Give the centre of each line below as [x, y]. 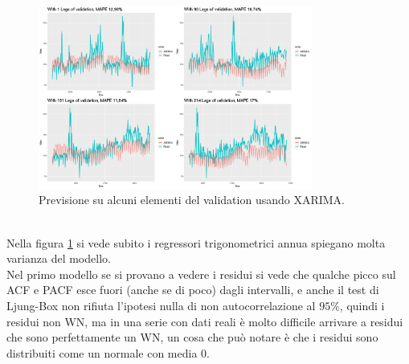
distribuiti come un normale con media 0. [108, 352]
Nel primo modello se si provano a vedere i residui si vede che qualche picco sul [201, 274]
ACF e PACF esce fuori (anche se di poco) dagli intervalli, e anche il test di [193, 290]
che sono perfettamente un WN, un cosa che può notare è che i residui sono [192, 337]
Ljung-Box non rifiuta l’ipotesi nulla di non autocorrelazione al [161, 305]
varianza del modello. [59, 258]
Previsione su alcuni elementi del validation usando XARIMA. [192, 200]
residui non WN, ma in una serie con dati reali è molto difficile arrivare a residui [205, 321]
